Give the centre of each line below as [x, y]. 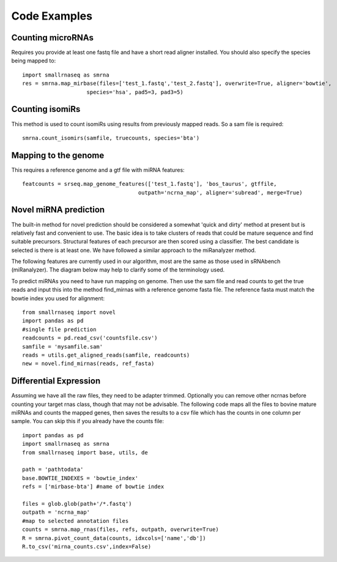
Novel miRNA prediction [58, 210]
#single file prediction [59, 329]
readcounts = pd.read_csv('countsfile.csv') [90, 338]
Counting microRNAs [53, 38]
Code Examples [52, 16]
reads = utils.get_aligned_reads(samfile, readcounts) [106, 355]
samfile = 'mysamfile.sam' [63, 346]
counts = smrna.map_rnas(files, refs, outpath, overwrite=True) [121, 530]
